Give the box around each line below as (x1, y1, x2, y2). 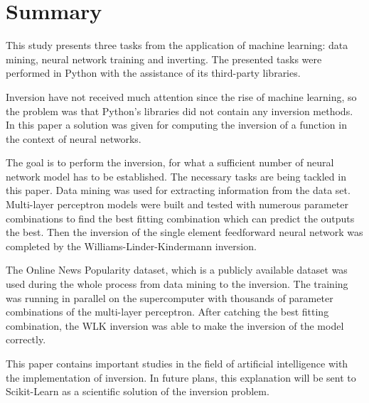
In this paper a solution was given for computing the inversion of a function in (6, 117, 347, 132)
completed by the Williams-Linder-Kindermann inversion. (6, 238, 257, 253)
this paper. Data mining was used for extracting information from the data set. (6, 183, 351, 198)
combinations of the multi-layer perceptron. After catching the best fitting (6, 304, 329, 319)
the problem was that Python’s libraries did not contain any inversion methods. (6, 103, 353, 118)
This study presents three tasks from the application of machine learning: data (6, 38, 348, 53)
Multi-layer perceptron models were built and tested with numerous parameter (6, 197, 348, 212)
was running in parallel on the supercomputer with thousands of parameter (6, 290, 333, 305)
